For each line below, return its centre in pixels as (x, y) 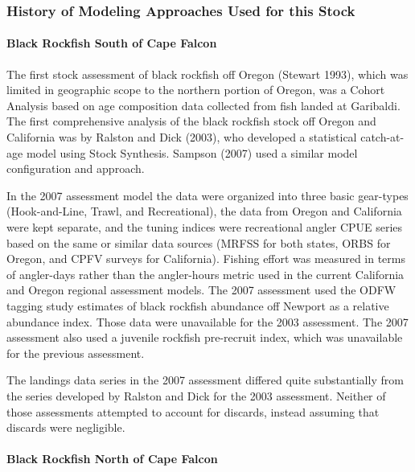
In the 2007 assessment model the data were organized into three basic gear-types (207, 195)
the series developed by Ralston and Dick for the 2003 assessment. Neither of (196, 395)
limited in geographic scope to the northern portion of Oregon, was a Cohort (196, 90)
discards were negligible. (66, 427)
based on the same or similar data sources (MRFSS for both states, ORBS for (199, 242)
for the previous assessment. (76, 353)
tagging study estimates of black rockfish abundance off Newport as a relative (198, 305)
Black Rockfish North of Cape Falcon (112, 459)
